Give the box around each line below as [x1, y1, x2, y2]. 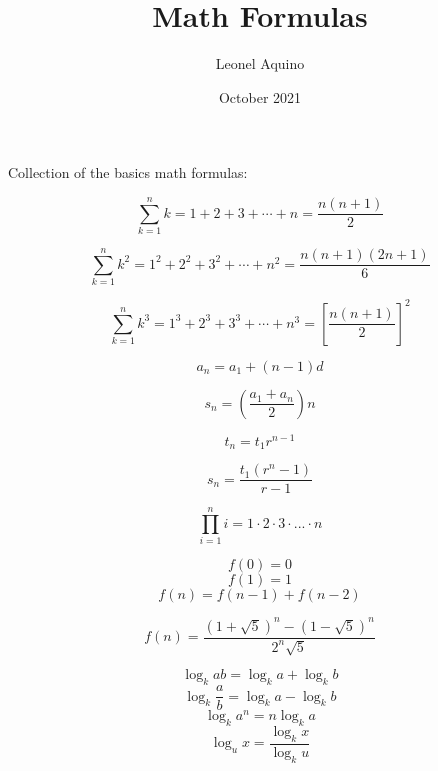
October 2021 [218, 86, 302, 107]
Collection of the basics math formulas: [8, 162, 248, 183]
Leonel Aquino [215, 53, 305, 74]
